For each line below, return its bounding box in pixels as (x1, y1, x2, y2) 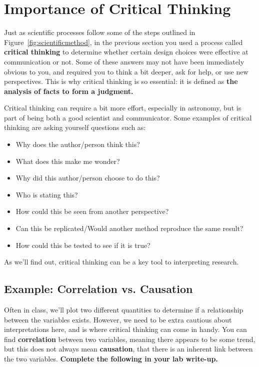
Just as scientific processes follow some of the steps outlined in (4, 27, 195, 37)
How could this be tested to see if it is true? (15, 239, 150, 250)
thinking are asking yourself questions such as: (4, 122, 146, 132)
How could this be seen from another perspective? (15, 206, 169, 216)
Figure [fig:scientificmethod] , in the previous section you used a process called (4, 36, 243, 47)
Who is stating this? (15, 189, 78, 199)
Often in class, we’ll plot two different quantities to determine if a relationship (4, 304, 243, 315)
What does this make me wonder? (15, 155, 120, 166)
